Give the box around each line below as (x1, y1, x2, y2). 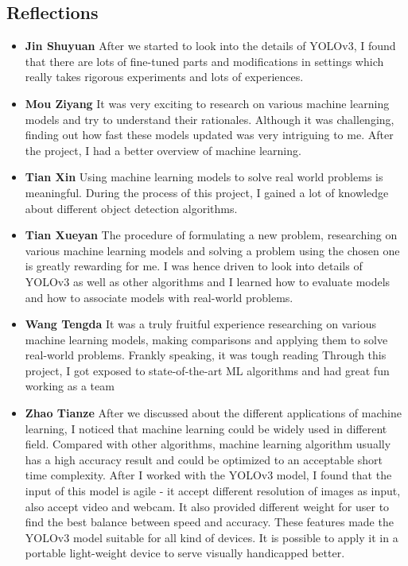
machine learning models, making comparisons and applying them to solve (25, 331, 388, 347)
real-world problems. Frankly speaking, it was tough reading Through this (25, 347, 387, 363)
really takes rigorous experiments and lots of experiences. (25, 68, 304, 85)
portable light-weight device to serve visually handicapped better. (25, 545, 345, 561)
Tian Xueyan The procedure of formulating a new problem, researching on (25, 227, 398, 243)
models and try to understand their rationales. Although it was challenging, (25, 110, 394, 127)
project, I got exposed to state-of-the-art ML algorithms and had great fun (25, 362, 390, 378)
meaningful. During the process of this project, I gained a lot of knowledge (25, 184, 389, 200)
